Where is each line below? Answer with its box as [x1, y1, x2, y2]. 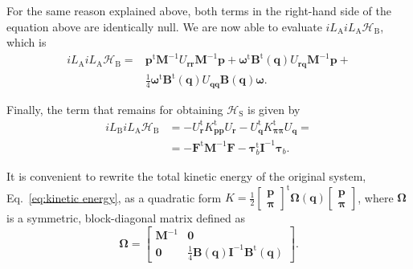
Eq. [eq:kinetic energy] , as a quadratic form [6, 189, 222, 206]
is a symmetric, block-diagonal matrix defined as [6, 210, 246, 226]
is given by [247, 100, 301, 117]
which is [6, 34, 47, 51]
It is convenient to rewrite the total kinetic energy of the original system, [6, 168, 366, 185]
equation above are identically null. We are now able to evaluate [6, 18, 322, 35]
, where [358, 189, 394, 206]
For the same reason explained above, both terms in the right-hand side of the [6, 2, 391, 18]
